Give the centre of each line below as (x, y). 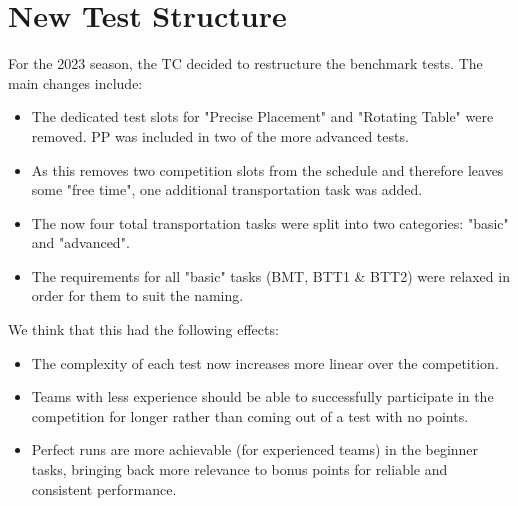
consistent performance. (104, 488)
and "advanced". (80, 242)
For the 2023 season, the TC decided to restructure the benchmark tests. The (245, 63)
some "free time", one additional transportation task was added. (227, 189)
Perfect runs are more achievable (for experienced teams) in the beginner (255, 449)
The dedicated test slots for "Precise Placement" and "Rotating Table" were (262, 116)
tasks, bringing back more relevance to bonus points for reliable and (239, 469)
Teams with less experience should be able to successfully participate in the (262, 396)
